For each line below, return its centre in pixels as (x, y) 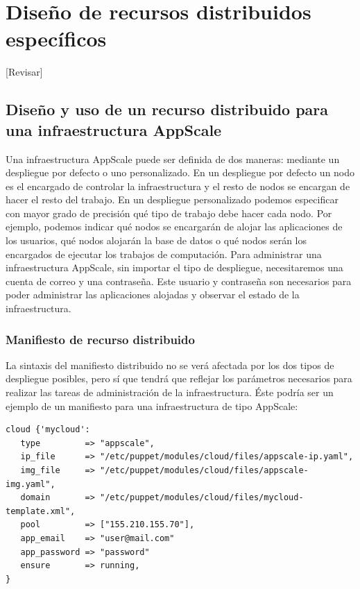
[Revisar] (24, 72)
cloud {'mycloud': (48, 430)
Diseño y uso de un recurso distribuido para (167, 109)
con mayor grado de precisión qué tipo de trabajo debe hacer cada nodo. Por (169, 213)
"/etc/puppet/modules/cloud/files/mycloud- (202, 498)
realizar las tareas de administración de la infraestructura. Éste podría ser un (170, 392)
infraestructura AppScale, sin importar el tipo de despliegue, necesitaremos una (174, 267)
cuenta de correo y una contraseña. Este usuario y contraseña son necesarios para (179, 281)
